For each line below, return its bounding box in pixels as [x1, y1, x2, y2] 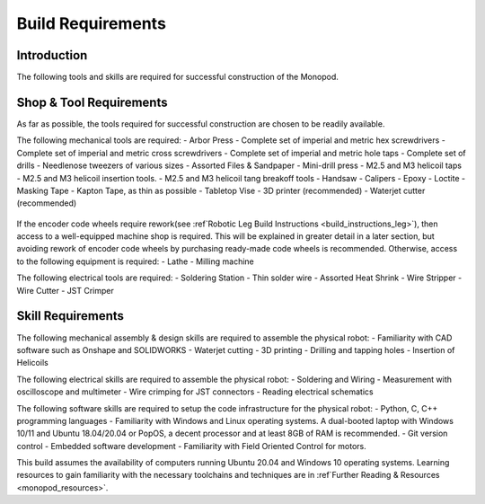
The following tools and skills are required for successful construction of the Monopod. [16, 72, 339, 83]
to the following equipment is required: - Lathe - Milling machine [16, 256, 255, 267]
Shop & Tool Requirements [16, 94, 168, 110]
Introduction [16, 48, 88, 63]
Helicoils [16, 358, 48, 368]
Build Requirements [16, 13, 166, 33]
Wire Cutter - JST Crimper [16, 285, 114, 296]
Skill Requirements [16, 308, 125, 323]
